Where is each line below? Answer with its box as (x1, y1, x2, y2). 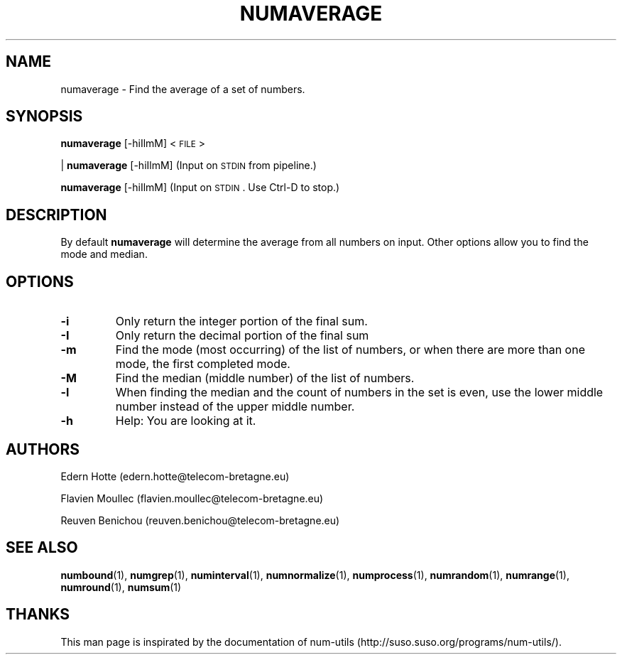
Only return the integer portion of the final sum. (115, 314, 368, 329)
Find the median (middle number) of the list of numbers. (115, 371, 415, 386)
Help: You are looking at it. (115, 413, 256, 428)
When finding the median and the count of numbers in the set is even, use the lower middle (115, 385, 604, 400)
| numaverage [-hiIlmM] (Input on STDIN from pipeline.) (60, 159, 317, 172)
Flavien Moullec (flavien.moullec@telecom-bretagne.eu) (60, 492, 324, 504)
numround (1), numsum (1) (60, 580, 182, 593)
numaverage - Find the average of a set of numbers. (60, 82, 305, 95)
